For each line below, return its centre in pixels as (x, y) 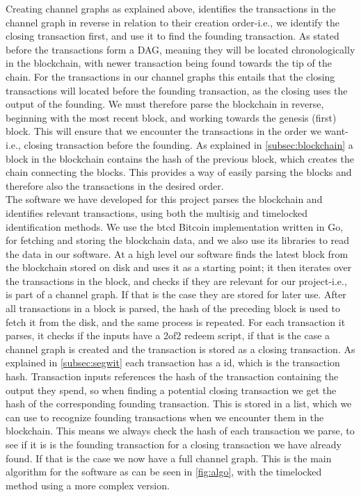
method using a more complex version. (88, 485)
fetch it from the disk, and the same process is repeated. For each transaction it (176, 321)
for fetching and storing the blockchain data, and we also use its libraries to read (178, 240)
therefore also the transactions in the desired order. (115, 185)
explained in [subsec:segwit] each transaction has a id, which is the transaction (173, 362)
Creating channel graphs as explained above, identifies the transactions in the (171, 8)
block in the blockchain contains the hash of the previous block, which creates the (180, 158)
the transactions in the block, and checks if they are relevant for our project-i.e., (176, 280)
